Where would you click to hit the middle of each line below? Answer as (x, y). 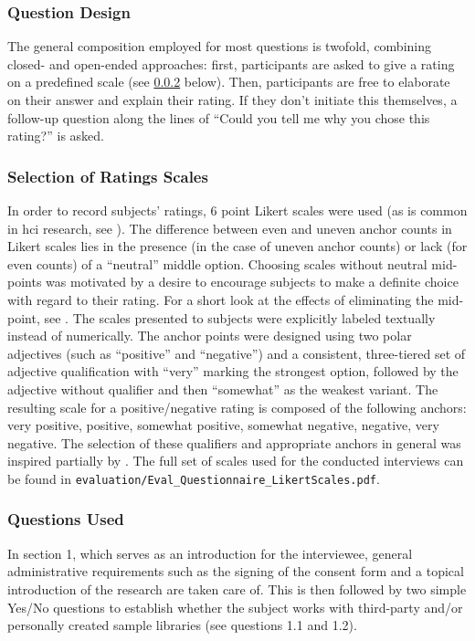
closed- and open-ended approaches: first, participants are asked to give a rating (231, 63)
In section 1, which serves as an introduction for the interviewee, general (210, 553)
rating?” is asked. (56, 136)
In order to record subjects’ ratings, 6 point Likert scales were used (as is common (237, 210)
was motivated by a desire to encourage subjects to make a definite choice (252, 282)
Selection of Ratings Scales (108, 176)
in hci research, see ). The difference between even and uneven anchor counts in (230, 228)
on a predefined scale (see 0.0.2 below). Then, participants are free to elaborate (229, 82)
